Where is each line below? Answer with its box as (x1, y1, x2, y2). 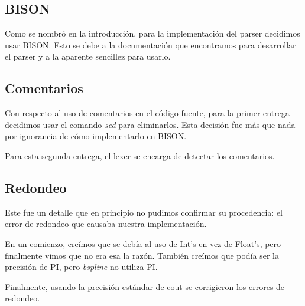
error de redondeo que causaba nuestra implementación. (5, 218, 207, 230)
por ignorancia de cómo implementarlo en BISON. (5, 130, 187, 142)
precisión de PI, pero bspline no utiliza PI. (5, 261, 158, 273)
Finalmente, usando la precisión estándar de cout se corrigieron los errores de (5, 280, 285, 292)
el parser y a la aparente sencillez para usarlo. (5, 50, 171, 62)
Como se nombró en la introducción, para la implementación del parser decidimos (5, 27, 300, 40)
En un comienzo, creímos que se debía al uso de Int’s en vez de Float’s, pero (5, 237, 281, 249)
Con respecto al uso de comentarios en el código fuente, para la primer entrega (5, 107, 290, 119)
